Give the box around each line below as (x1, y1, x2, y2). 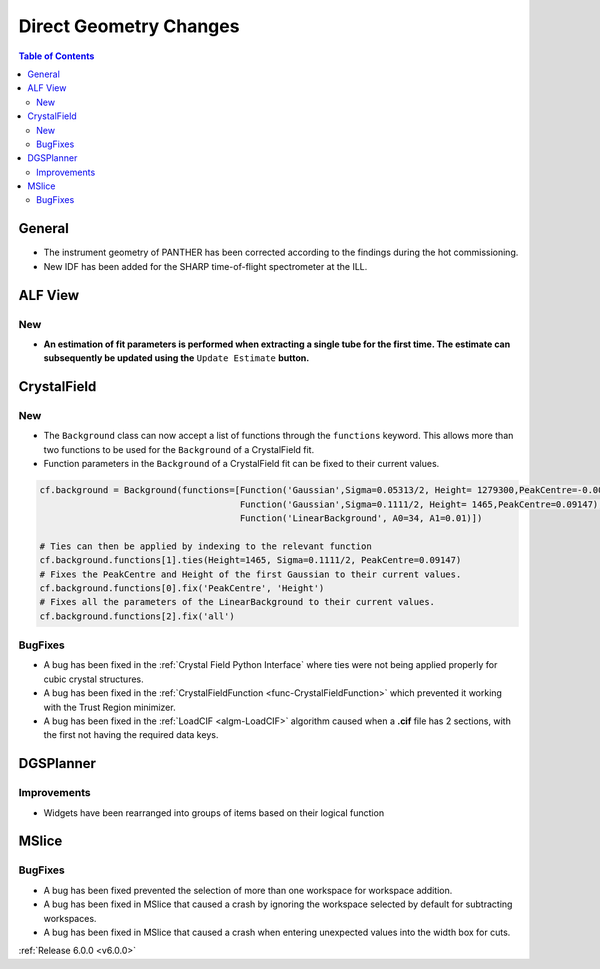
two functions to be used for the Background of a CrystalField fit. (43, 443, 315, 455)
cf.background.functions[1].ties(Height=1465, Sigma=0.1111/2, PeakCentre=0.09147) (39, 555, 462, 566)
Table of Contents (18, 50, 95, 62)
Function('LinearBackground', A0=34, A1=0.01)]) (239, 513, 483, 524)
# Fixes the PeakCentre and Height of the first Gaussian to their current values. (39, 568, 462, 580)
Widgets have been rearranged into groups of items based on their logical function (43, 806, 385, 819)
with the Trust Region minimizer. (43, 701, 176, 713)
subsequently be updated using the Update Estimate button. (43, 352, 310, 364)
